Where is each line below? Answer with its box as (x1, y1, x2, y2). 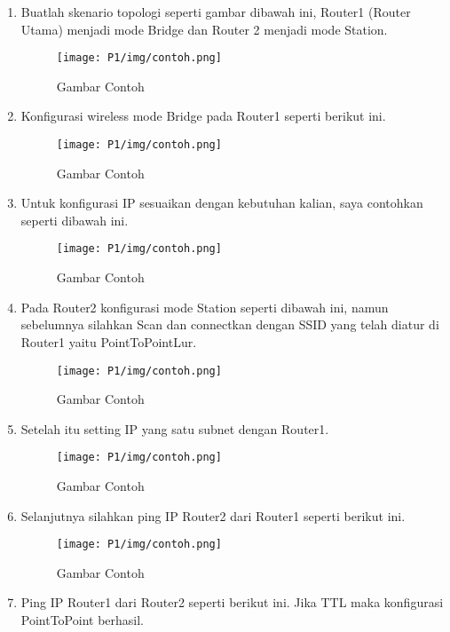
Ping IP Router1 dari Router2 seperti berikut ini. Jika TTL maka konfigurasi (20, 593, 444, 612)
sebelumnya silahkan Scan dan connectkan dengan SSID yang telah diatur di (20, 315, 439, 334)
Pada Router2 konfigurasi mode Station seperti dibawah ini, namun (20, 297, 389, 316)
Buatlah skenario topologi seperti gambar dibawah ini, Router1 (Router (20, 3, 411, 20)
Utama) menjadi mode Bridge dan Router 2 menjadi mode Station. (20, 20, 388, 38)
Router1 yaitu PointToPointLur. (20, 332, 197, 351)
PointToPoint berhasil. (20, 611, 145, 629)
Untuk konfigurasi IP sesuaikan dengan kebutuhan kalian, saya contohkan (20, 194, 423, 212)
